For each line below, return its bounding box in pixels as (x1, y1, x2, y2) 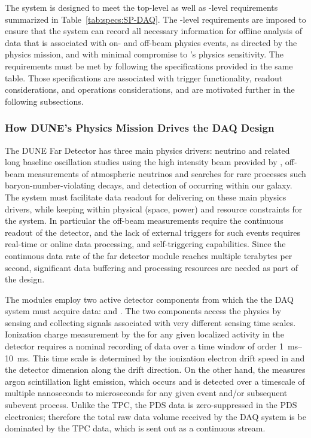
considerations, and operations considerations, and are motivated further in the (5, 83, 295, 96)
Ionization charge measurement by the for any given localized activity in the (5, 328, 284, 340)
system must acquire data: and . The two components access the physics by (5, 305, 282, 317)
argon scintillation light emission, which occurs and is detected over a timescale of (5, 375, 305, 387)
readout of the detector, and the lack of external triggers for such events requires (5, 226, 301, 238)
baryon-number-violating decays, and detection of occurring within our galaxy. (5, 179, 292, 191)
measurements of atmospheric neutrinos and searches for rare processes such (27, 167, 306, 180)
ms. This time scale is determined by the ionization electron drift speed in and (17, 351, 305, 364)
